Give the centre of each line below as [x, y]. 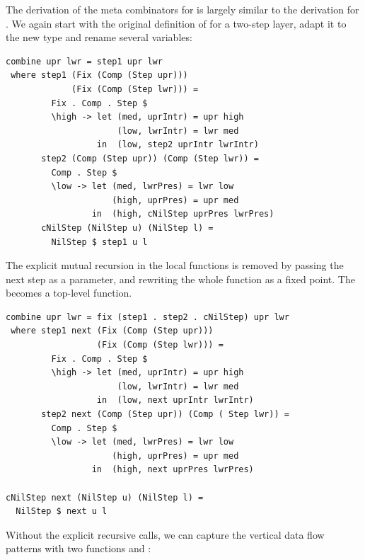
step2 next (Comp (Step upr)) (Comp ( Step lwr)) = [165, 415]
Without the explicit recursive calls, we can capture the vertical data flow [165, 534]
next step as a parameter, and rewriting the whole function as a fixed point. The [180, 279]
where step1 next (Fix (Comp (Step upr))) [112, 331]
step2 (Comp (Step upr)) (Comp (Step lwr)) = [150, 158]
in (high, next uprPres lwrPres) [173, 470]
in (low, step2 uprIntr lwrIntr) [178, 145]
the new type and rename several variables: [99, 37]
